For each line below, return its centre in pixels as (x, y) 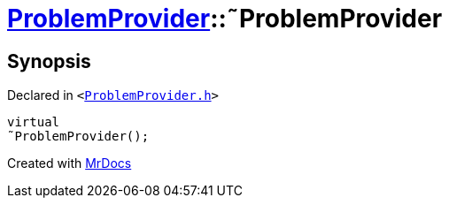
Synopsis (49, 61)
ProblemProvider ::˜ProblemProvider (225, 19)
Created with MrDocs (70, 163)
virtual (34, 122)
